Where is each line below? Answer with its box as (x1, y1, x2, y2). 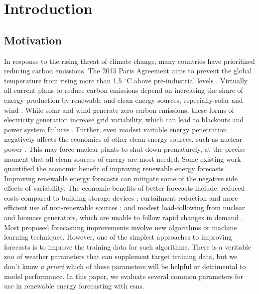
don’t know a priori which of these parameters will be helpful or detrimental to (4, 261, 246, 272)
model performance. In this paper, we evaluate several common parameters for (4, 271, 244, 281)
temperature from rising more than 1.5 (4, 75, 122, 85)
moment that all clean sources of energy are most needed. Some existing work (4, 153, 241, 164)
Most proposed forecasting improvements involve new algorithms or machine (4, 222, 237, 232)
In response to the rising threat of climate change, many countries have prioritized (4, 55, 255, 66)
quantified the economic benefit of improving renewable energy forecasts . (4, 163, 228, 174)
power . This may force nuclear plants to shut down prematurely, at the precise (4, 143, 246, 154)
